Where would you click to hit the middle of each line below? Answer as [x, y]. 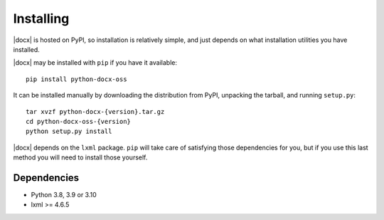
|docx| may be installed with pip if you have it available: [95, 63]
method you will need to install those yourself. [80, 157]
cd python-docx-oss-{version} [79, 121]
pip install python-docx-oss [76, 79]
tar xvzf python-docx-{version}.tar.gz [95, 111]
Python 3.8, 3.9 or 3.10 [64, 194]
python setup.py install [69, 131]
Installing [41, 19]
